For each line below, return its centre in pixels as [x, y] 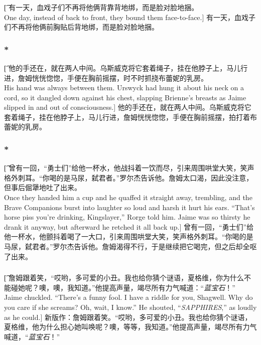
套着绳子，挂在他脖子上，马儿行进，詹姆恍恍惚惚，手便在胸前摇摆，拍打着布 [130, 117]
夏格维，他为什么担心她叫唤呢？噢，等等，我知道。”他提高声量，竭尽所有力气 [130, 327]
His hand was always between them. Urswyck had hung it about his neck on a [124, 88]
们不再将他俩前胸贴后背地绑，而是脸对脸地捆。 [81, 27]
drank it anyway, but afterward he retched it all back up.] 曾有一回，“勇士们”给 [129, 226]
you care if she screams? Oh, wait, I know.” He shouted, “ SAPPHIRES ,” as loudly [130, 307]
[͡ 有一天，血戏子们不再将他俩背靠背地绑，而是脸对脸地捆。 [101, 7]
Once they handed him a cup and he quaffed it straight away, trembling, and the [128, 197]
